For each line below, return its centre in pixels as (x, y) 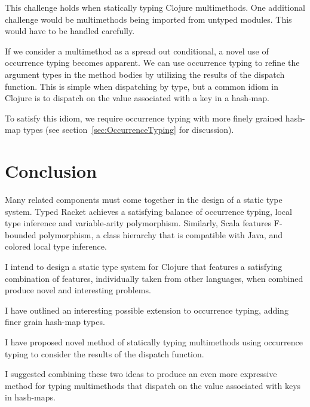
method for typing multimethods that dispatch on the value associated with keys (153, 385)
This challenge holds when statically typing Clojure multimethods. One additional (155, 7)
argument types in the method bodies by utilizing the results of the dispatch (145, 74)
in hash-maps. (30, 397)
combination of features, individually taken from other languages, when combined (154, 278)
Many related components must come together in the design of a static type (144, 200)
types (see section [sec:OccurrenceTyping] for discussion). (129, 130)
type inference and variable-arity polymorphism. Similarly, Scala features (138, 223)
